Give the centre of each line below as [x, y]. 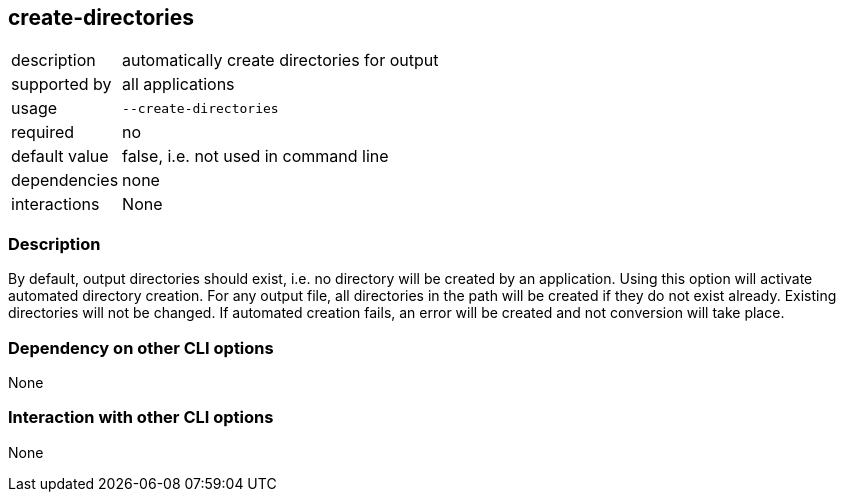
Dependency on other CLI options [141, 347]
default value [60, 156]
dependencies [65, 180]
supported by [61, 84]
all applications [178, 84]
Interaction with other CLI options [141, 417]
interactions [55, 204]
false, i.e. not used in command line [255, 156]
